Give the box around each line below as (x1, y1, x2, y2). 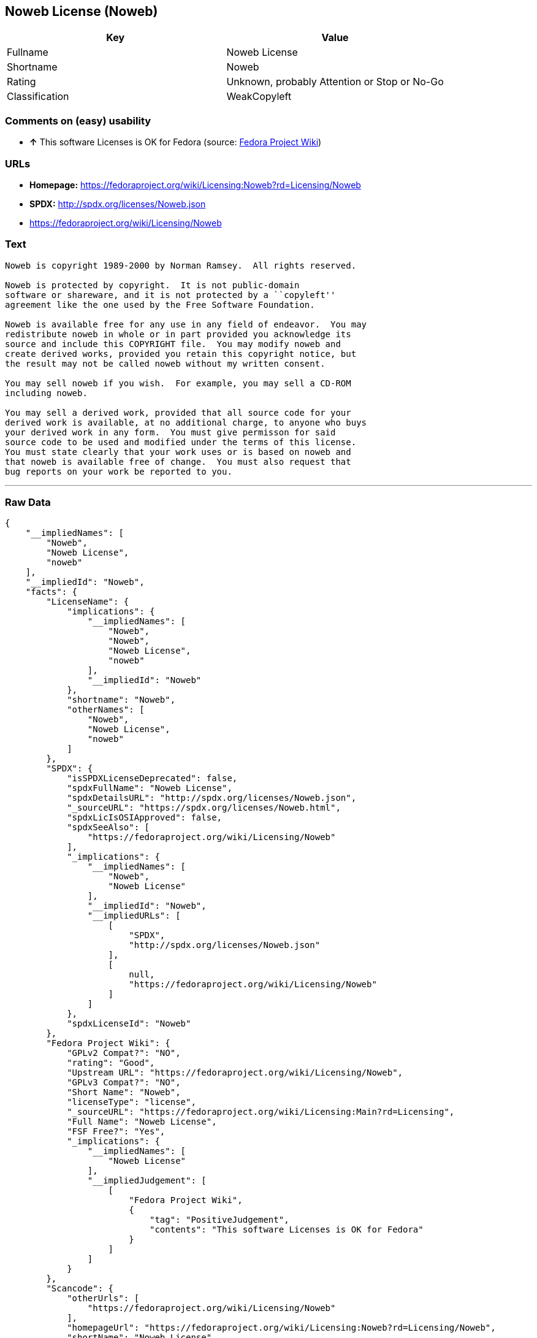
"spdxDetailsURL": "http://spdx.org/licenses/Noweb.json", (67, 793, 357, 803)
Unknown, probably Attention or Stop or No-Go (226, 75, 444, 88)
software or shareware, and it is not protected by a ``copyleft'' (5, 289, 336, 300)
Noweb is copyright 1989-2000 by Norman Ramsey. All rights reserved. (5, 260, 357, 270)
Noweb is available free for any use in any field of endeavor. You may (5, 319, 367, 329)
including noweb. (5, 388, 88, 398)
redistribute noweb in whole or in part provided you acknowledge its (5, 329, 351, 339)
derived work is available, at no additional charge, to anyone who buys (5, 417, 367, 427)
